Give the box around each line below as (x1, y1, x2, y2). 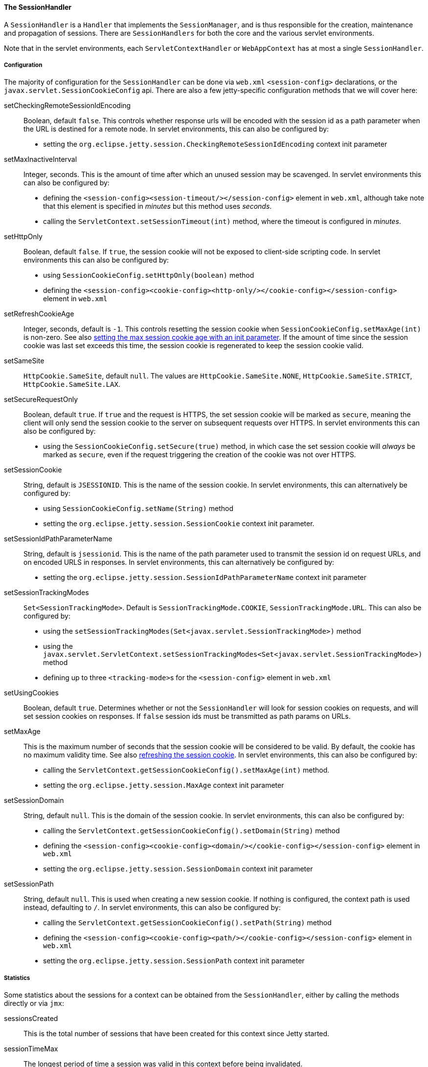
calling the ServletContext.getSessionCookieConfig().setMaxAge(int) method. (43, 766, 330, 775)
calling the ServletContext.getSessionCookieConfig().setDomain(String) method (43, 826, 340, 835)
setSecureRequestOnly (4, 395, 78, 404)
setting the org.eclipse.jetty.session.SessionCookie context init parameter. (43, 519, 315, 528)
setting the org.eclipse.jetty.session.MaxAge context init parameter (43, 781, 284, 790)
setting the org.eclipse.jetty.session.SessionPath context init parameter (43, 956, 305, 965)
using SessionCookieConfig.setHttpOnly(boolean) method (43, 271, 254, 280)
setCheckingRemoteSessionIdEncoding (4, 101, 131, 110)
